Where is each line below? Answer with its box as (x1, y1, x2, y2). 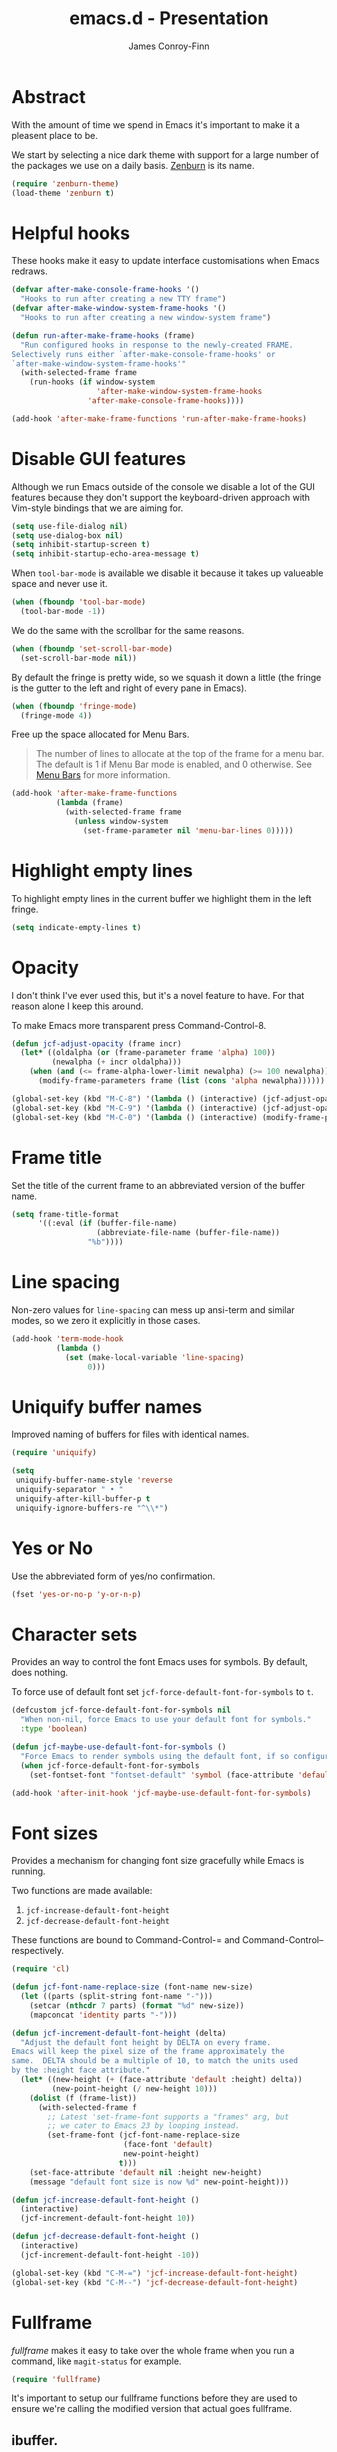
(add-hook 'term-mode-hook (11, 1333, 124, 1344)
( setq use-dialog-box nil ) (11, 530, 124, 541)
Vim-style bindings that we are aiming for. (11, 502, 184, 514)
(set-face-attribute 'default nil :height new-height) (29, 2167, 263, 2177)
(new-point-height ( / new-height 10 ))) (51, 2083, 218, 2094)
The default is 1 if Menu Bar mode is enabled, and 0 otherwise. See (35, 758, 313, 771)
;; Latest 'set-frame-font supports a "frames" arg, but (47, 2112, 289, 2122)
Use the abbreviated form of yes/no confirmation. (11, 1570, 216, 1582)
